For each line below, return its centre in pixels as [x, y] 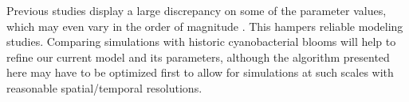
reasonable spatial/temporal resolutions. [104, 87]
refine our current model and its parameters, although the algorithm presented [198, 57]
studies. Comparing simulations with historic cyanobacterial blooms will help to [201, 42]
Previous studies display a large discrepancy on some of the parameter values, [197, 10]
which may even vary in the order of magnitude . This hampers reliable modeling [205, 26]
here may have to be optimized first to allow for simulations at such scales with [200, 72]
